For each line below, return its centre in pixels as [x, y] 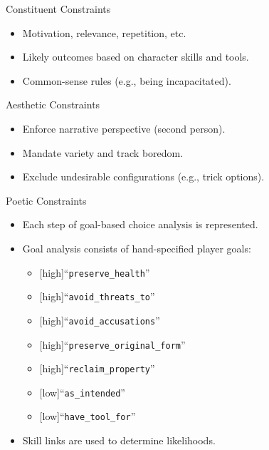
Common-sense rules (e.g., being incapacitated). [127, 80]
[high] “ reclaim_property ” [97, 368]
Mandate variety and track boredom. [103, 152]
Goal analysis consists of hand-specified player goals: [137, 248]
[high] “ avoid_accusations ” [100, 320]
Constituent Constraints [58, 9]
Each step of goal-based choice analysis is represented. [140, 224]
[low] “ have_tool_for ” [88, 416]
